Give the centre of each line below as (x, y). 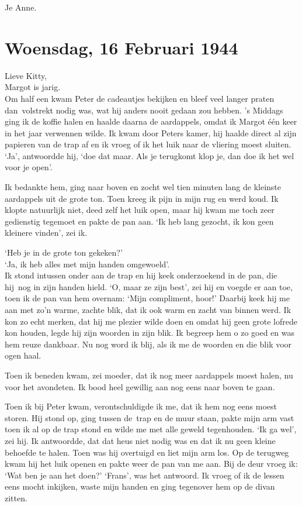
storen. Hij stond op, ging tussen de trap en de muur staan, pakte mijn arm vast (150, 417)
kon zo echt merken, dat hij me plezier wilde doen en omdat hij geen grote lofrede (151, 321)
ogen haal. (23, 355)
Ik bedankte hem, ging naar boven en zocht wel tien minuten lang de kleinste (143, 187)
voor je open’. (29, 167)
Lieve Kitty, (26, 75)
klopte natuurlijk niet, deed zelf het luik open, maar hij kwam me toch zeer (140, 210)
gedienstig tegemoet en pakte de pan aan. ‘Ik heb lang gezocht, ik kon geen (139, 221)
